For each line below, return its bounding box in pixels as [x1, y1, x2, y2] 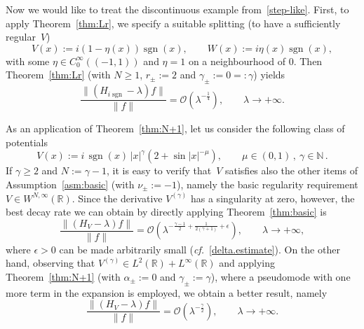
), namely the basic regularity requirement [176, 176, 358, 191]
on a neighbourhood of [188, 53, 286, 68]
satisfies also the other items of [224, 163, 358, 178]
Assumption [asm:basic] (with [6, 176, 135, 191]
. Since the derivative [72, 190, 163, 205]
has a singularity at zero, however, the [190, 190, 355, 205]
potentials [6, 134, 48, 149]
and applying [219, 255, 275, 270]
